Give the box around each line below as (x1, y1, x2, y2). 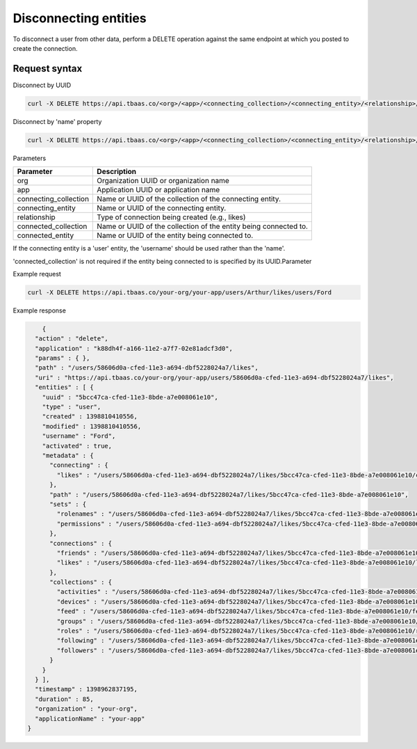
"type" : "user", (42, 403, 101, 411)
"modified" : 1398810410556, (42, 422, 142, 430)
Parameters (13, 154, 47, 162)
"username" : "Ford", (42, 432, 116, 440)
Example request (13, 269, 62, 278)
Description (97, 167, 137, 177)
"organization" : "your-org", (35, 705, 138, 713)
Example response (13, 306, 66, 315)
